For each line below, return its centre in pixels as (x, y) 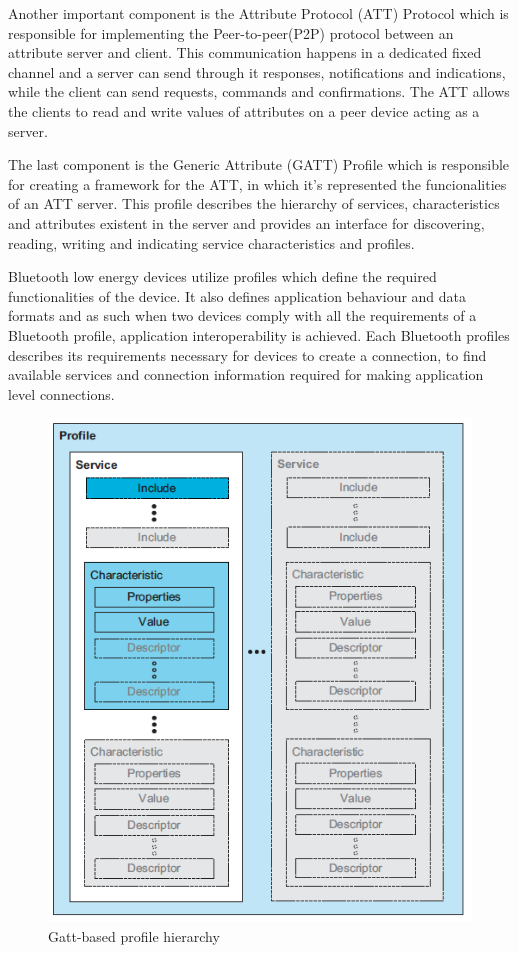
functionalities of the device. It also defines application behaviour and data (237, 295)
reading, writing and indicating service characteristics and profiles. (211, 242)
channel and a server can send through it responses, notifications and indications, (257, 71)
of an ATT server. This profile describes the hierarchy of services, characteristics (254, 203)
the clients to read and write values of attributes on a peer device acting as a (244, 110)
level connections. (61, 393)
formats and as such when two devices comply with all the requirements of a (242, 315)
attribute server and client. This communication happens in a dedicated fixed (245, 52)
